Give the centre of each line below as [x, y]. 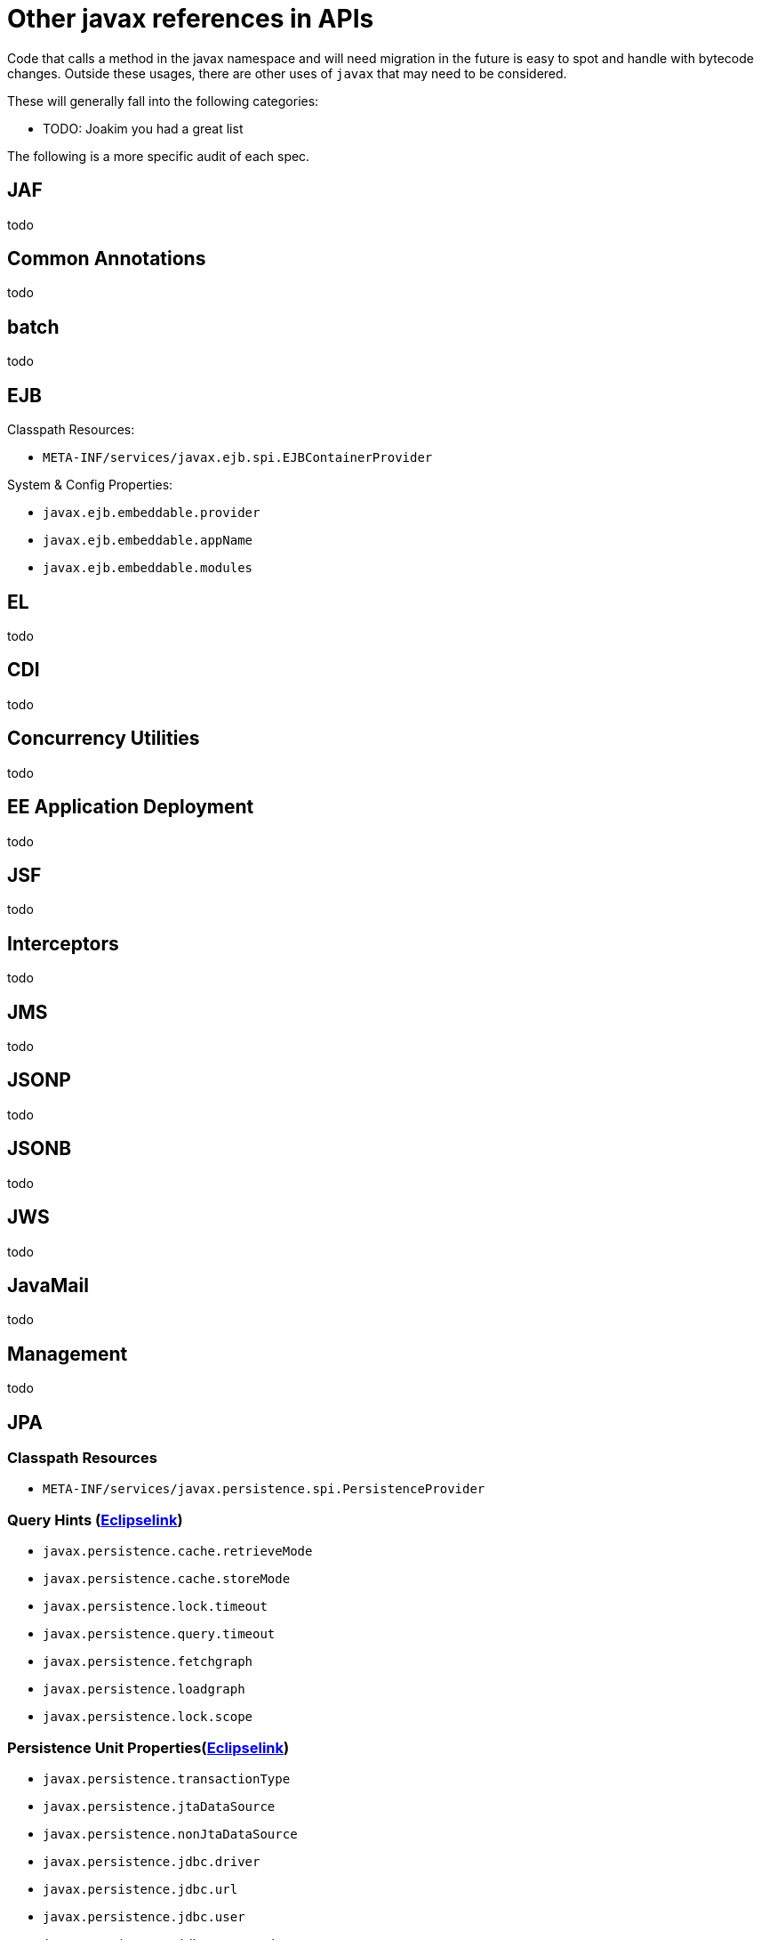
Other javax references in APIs [191, 19]
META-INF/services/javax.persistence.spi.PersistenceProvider [264, 1489]
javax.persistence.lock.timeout [155, 1607]
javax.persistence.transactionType [167, 1778]
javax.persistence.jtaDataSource [159, 1806]
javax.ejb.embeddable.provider [152, 513]
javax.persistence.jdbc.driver [152, 1861]
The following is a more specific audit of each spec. [159, 156]
